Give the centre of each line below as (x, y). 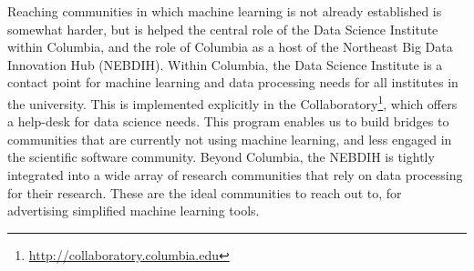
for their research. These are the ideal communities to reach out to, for (205, 192)
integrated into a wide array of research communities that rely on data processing (235, 175)
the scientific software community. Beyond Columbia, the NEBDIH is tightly (221, 157)
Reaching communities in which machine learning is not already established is (225, 11)
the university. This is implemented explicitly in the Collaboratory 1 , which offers (232, 102)
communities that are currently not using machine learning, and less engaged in (230, 139)
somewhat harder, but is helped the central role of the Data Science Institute (223, 29)
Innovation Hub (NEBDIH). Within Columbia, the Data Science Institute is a (225, 64)
